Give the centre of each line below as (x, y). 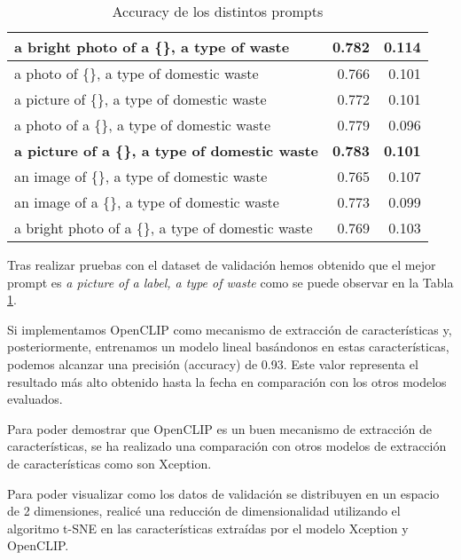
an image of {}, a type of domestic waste (141, 176)
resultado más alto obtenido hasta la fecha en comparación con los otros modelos (227, 381)
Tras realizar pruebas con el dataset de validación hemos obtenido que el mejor (222, 264)
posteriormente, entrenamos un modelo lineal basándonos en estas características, (228, 347)
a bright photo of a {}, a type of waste (152, 47)
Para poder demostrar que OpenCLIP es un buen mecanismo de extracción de (219, 428)
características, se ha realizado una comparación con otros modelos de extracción (227, 446)
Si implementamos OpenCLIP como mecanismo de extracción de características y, (230, 329)
